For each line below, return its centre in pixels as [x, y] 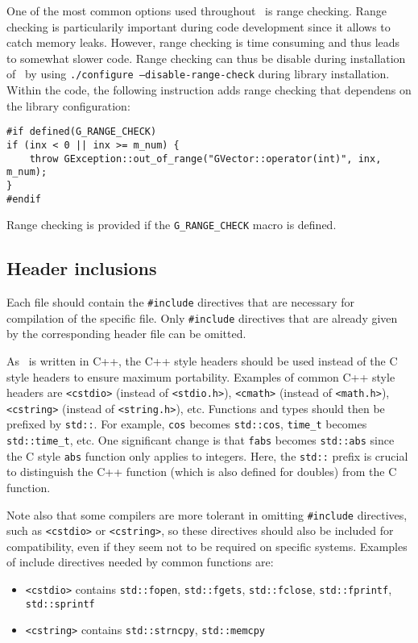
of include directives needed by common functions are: [140, 562]
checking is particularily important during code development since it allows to [199, 26]
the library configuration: [68, 105]
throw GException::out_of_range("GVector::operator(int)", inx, [205, 159]
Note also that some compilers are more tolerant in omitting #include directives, [207, 514]
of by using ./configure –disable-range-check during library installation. [198, 74]
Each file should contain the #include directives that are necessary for [181, 302]
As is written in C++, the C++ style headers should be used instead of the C [202, 360]
